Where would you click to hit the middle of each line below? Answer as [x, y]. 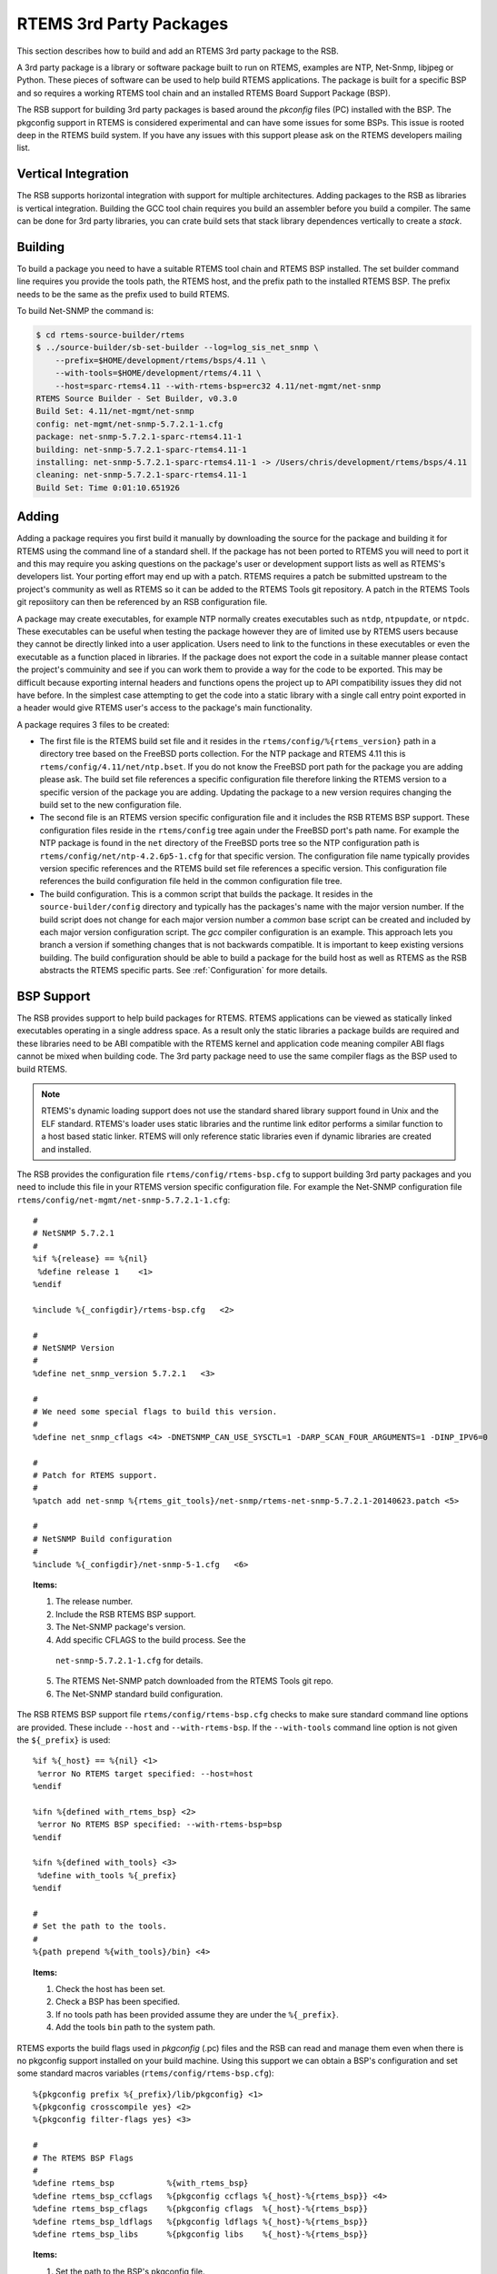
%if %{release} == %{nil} [91, 1259]
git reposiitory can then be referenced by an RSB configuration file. [142, 602]
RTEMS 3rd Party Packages [123, 24]
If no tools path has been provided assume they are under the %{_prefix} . [198, 2014]
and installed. [66, 1149]
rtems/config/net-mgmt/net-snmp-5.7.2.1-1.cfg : [124, 1200]
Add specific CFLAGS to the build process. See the [151, 1640]
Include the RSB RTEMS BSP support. [126, 1614]
